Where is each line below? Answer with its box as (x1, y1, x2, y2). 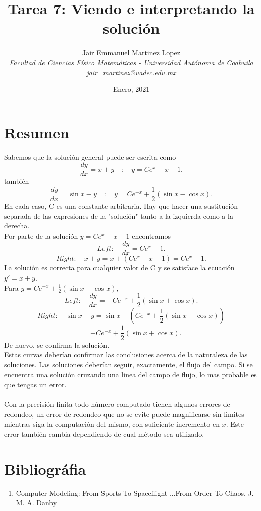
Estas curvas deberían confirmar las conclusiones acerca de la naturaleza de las (4, 349, 248, 360)
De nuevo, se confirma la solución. (4, 339, 110, 350)
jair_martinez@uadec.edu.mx (86, 67, 176, 77)
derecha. (4, 220, 30, 231)
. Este (226, 419, 244, 429)
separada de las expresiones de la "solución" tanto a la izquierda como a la (4, 210, 233, 221)
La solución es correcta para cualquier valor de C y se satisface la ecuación (4, 262, 235, 273)
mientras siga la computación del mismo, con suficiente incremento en (4, 419, 220, 429)
